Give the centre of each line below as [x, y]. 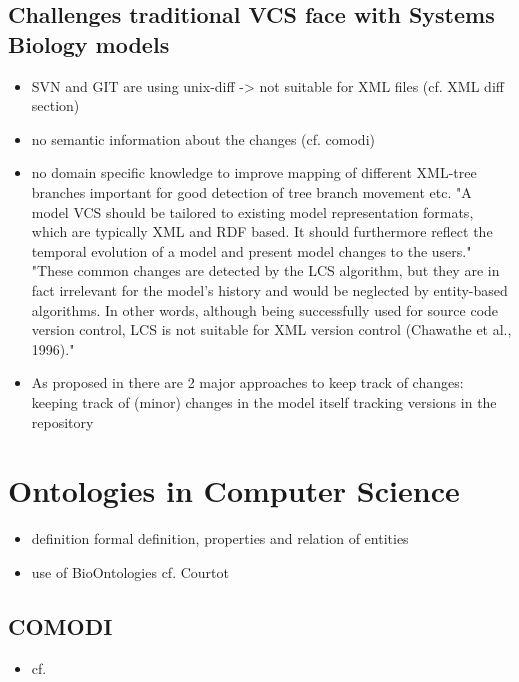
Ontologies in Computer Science [234, 490]
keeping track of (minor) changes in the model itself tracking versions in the [264, 401]
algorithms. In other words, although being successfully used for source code [265, 309]
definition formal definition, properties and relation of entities [220, 538]
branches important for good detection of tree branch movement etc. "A [251, 191]
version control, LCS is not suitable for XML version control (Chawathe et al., [271, 329]
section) [55, 105]
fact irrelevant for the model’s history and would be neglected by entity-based [269, 289]
